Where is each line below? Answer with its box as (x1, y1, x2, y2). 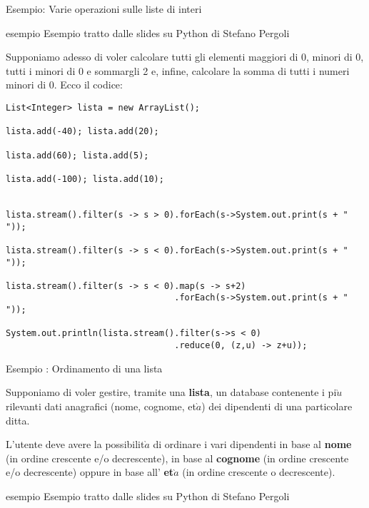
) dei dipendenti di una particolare (201, 398, 353, 413)
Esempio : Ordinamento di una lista (6, 360, 163, 375)
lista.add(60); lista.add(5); (6, 150, 149, 161)
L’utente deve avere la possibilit (6, 437, 145, 452)
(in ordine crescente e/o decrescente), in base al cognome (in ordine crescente (6, 450, 349, 465)
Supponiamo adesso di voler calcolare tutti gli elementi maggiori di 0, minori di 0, (6, 49, 364, 64)
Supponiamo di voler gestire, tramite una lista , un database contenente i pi (6, 385, 337, 400)
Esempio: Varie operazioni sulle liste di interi (6, 1, 202, 16)
